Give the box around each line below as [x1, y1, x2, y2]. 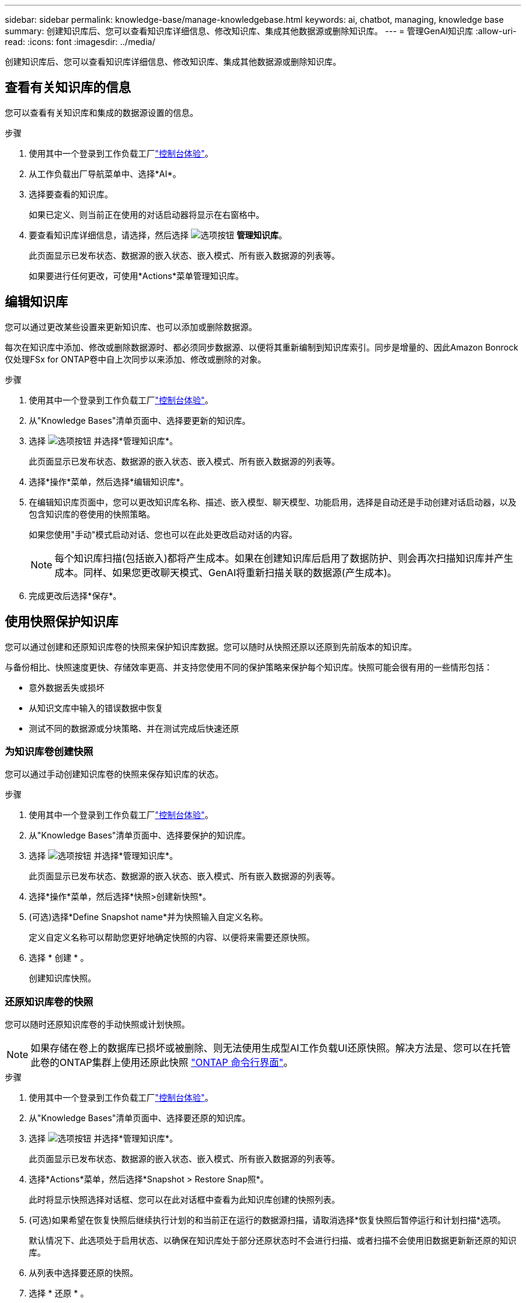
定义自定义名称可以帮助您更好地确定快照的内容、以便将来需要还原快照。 [29, 932, 315, 943]
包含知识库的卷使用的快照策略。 [29, 508, 155, 519]
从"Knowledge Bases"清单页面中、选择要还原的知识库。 [29, 1113, 251, 1124]
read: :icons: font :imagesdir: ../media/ [5, 37, 156, 47]
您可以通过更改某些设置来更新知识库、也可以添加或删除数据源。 [5, 321, 257, 332]
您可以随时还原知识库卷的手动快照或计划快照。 [5, 1019, 190, 1030]
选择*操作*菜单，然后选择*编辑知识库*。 [29, 476, 189, 487]
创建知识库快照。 [29, 973, 96, 984]
